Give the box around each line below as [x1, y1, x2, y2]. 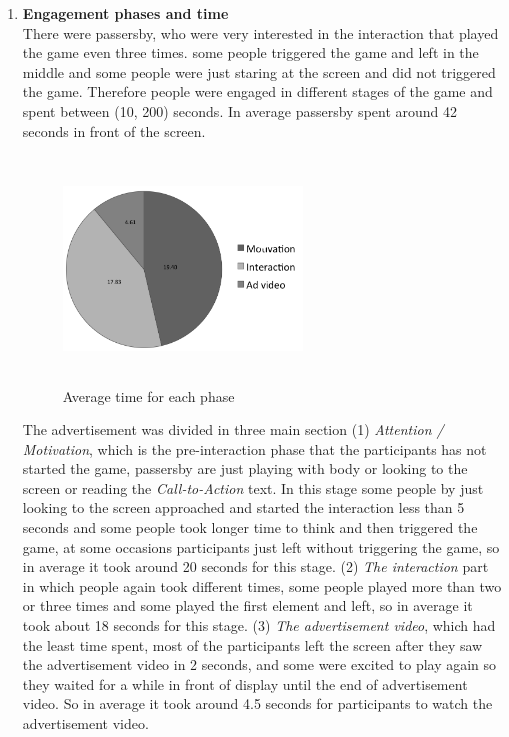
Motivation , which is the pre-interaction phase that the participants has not [22, 438, 487, 459]
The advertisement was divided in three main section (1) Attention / [22, 419, 444, 440]
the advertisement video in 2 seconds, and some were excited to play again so [22, 654, 497, 675]
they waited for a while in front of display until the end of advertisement [22, 673, 468, 694]
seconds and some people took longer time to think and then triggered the [22, 517, 478, 538]
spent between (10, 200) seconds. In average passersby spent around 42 [22, 100, 458, 121]
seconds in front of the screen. [22, 120, 206, 141]
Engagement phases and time [22, 3, 229, 23]
